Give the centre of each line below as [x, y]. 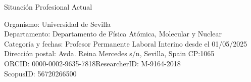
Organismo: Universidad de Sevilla [58, 24]
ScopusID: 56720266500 [40, 73]
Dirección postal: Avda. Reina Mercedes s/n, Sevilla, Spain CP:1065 [109, 53]
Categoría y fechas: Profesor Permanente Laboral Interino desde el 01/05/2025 [126, 43]
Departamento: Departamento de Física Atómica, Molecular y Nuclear [113, 34]
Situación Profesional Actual [48, 7]
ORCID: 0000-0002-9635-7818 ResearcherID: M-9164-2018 [92, 63]
